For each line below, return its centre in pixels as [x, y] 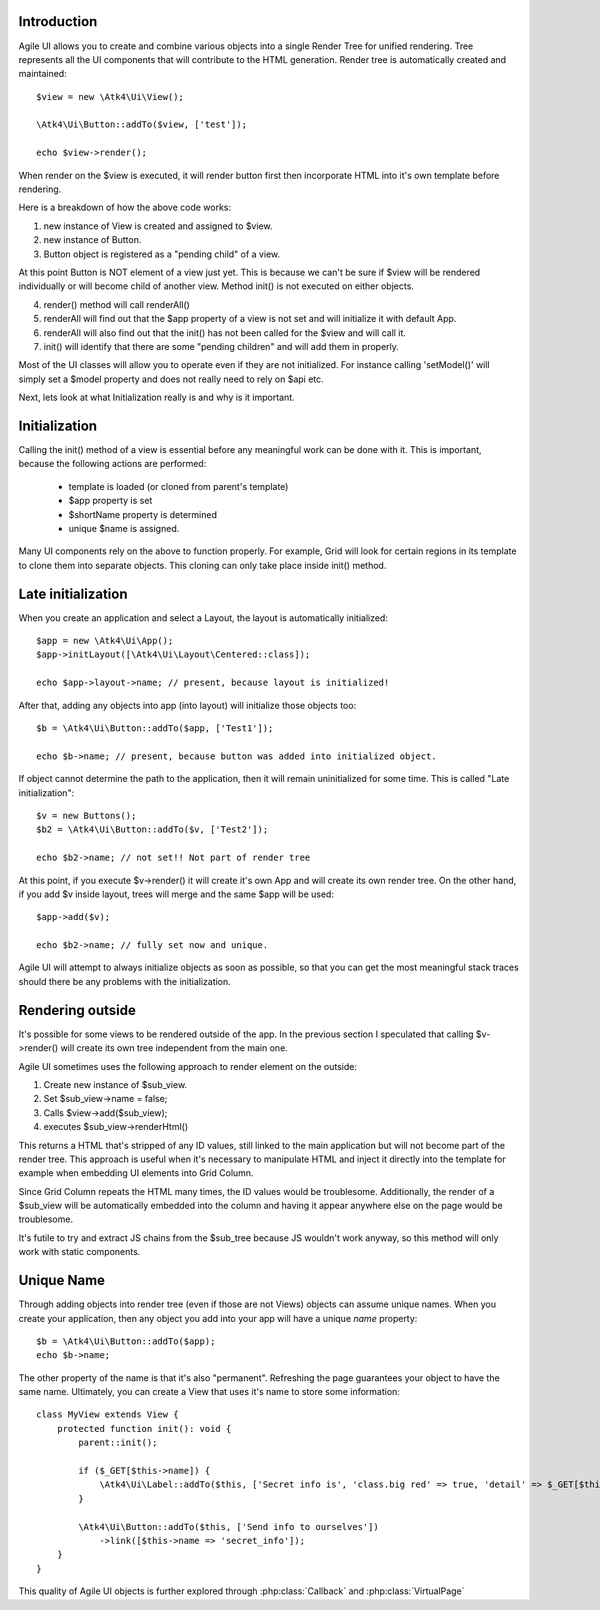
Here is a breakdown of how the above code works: [125, 207]
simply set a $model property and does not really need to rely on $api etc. [171, 379]
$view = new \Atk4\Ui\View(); [110, 96]
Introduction [58, 21]
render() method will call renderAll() [116, 304]
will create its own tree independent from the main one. [174, 1048]
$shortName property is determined [142, 514]
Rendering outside [77, 1010]
